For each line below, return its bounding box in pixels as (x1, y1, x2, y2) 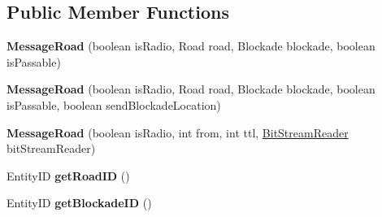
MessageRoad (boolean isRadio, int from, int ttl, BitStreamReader (7, 124, 349, 141)
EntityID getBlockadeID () (7, 194, 152, 211)
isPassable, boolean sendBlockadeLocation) (7, 96, 221, 113)
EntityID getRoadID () (7, 167, 130, 184)
